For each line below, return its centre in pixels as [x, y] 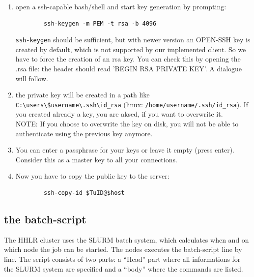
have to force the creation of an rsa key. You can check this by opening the [128, 59]
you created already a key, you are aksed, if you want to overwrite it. [119, 114]
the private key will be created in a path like [83, 95]
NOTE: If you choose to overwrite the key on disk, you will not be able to [127, 124]
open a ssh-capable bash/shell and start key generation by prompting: [121, 6]
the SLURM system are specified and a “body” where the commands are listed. [124, 268]
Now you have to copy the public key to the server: [92, 176]
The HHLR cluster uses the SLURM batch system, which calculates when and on [127, 239]
